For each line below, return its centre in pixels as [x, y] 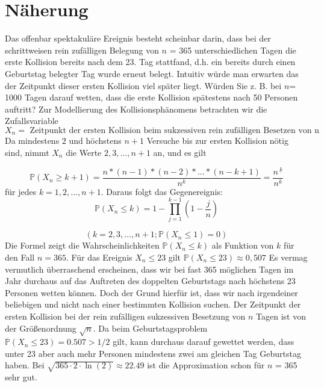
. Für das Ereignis [99, 257]
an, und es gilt [180, 152]
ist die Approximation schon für [206, 365]
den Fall [20, 257]
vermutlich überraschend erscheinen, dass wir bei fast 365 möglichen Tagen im [149, 269]
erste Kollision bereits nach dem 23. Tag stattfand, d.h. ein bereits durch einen [150, 62]
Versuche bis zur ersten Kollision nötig [217, 141]
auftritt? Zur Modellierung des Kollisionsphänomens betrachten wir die [136, 109]
